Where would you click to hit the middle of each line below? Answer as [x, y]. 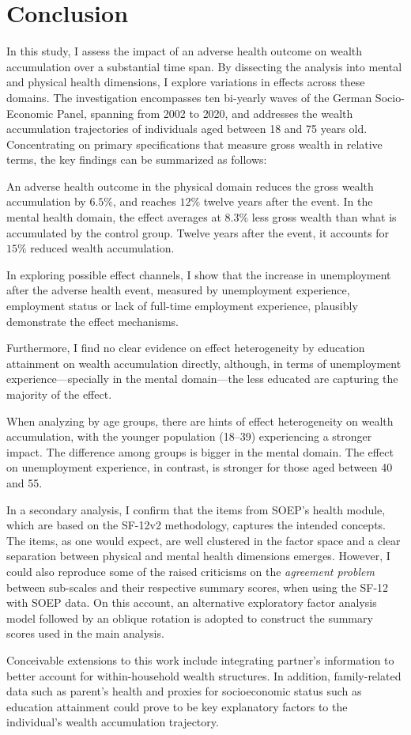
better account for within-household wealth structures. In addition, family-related [204, 675]
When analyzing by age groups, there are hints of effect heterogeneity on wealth [200, 421]
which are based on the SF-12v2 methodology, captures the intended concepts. [196, 525]
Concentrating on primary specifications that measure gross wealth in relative [194, 144]
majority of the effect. [59, 394]
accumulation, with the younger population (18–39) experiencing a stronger [189, 436]
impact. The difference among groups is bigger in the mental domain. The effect [200, 451]
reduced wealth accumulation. [102, 248]
